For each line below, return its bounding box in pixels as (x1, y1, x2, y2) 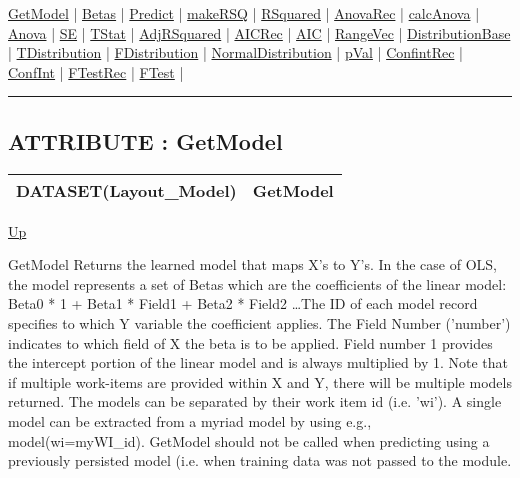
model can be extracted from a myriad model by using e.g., (8, 410, 372, 431)
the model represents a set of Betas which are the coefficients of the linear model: (8, 273, 507, 294)
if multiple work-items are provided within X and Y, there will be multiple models (8, 371, 512, 392)
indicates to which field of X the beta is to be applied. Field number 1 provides (8, 332, 493, 353)
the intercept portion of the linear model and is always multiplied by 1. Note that (8, 352, 509, 373)
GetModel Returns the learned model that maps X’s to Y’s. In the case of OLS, (8, 254, 497, 275)
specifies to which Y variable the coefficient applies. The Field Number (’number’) (8, 312, 511, 333)
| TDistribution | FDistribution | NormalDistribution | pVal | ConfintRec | (8, 42, 463, 63)
